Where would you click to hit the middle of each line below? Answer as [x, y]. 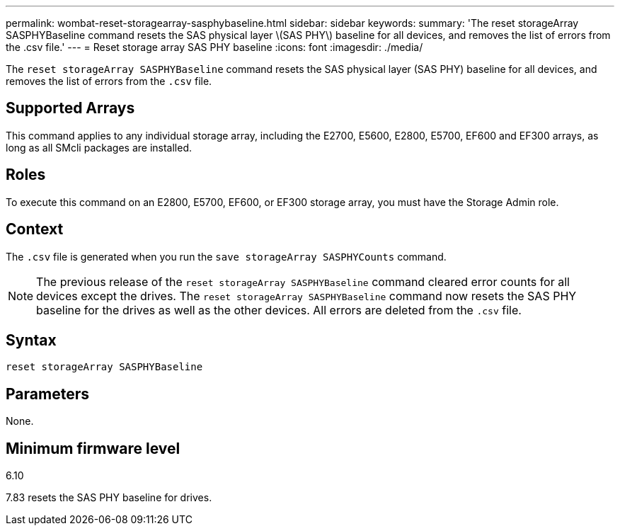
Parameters [47, 394]
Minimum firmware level [93, 448]
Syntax [31, 340]
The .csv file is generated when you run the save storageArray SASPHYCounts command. [226, 256]
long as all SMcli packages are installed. [99, 147]
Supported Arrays [70, 108]
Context [35, 229]
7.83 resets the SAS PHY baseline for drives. [109, 498]
